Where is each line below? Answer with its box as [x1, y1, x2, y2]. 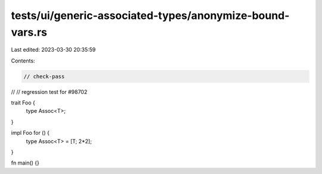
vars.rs [11, 26, 48, 39]
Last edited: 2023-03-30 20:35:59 [11, 46, 96, 53]
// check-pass [23, 73, 65, 80]
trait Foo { [11, 99, 36, 106]
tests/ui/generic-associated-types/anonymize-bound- [11, 9, 290, 22]
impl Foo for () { [11, 129, 50, 137]
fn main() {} [11, 159, 40, 166]
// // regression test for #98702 [11, 88, 88, 95]
